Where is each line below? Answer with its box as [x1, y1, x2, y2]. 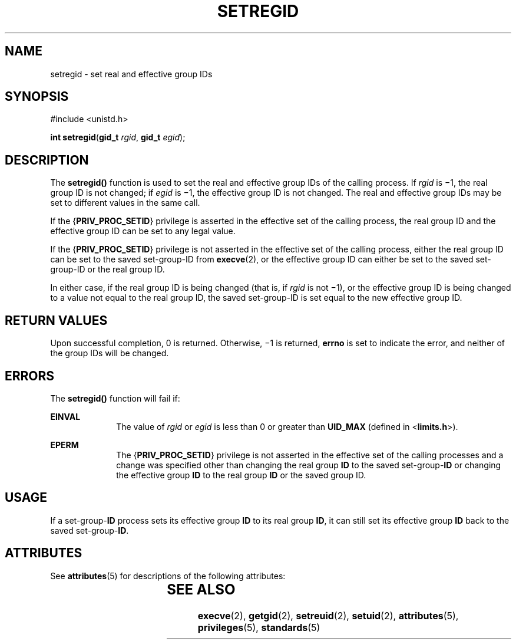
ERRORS [5, 368, 55, 383]
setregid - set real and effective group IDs [50, 68, 213, 79]
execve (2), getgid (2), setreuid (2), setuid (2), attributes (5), [197, 609, 459, 622]
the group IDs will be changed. [50, 348, 169, 359]
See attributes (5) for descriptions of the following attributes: [50, 570, 286, 581]
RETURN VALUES [5, 313, 108, 328]
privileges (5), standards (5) [197, 621, 320, 633]
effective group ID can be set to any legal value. [50, 226, 236, 236]
